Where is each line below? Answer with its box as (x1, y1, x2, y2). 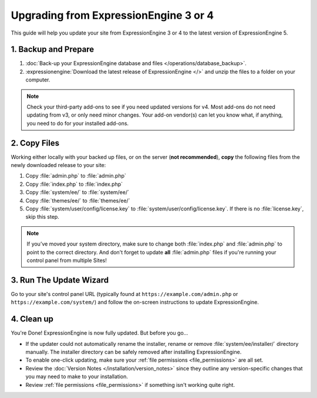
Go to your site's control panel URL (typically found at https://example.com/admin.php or (11, 290, 238, 297)
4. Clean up (11, 314, 54, 324)
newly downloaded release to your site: (11, 162, 106, 169)
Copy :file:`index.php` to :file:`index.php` (25, 181, 123, 188)
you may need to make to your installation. (25, 373, 129, 380)
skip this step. (25, 213, 60, 220)
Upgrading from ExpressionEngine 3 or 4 (11, 9, 214, 22)
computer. (25, 76, 50, 83)
